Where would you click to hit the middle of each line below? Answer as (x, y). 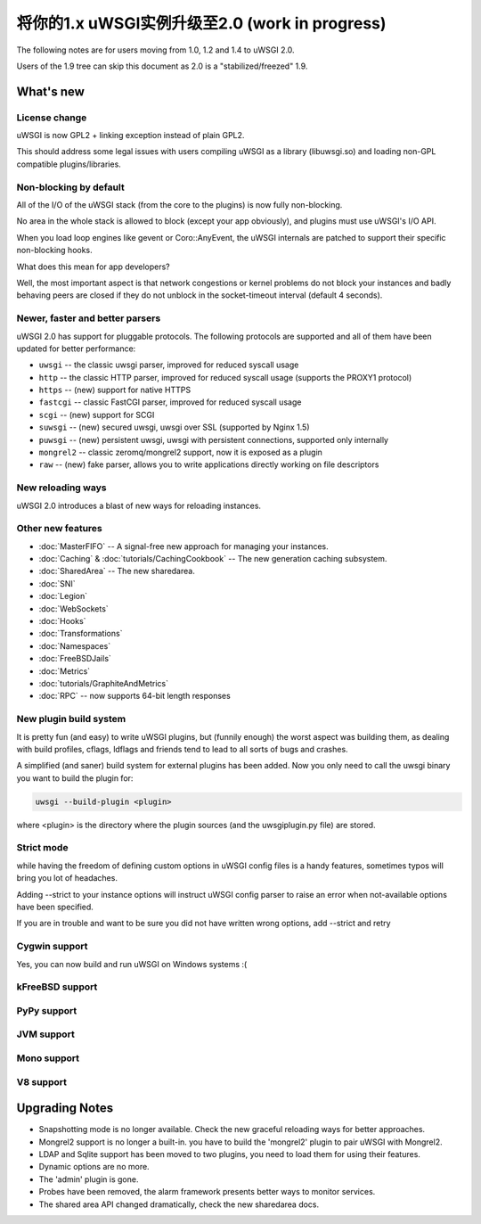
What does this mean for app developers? (93, 267)
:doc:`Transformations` (81, 634)
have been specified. (55, 907)
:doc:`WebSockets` (73, 608)
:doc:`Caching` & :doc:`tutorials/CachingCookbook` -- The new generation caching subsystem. (213, 559)
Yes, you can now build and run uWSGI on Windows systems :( (132, 964)
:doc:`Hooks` (62, 621)
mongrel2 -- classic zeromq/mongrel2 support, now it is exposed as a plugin (180, 452)
